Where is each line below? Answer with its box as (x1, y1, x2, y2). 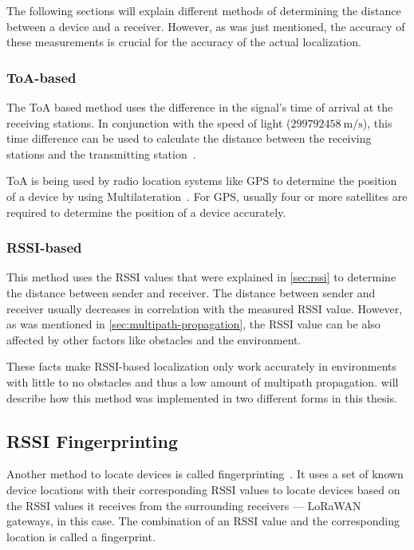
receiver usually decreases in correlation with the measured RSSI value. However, (6, 300, 403, 316)
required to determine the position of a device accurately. (6, 203, 286, 220)
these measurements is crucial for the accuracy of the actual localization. (6, 33, 361, 50)
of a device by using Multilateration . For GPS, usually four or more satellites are (6, 187, 408, 204)
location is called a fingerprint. (6, 528, 156, 544)
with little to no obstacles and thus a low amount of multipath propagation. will (6, 373, 399, 390)
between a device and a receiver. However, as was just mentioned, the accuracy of (6, 18, 405, 34)
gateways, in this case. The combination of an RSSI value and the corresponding (6, 513, 400, 529)
